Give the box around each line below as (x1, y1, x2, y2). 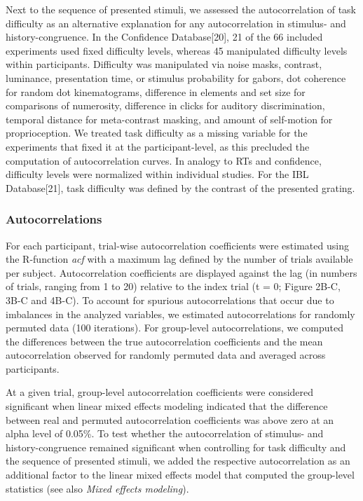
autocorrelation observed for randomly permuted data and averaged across (6, 348, 326, 362)
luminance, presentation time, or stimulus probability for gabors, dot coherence (6, 70, 346, 85)
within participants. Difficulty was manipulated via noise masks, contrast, (6, 57, 322, 71)
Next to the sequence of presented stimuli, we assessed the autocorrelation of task (6, 2, 356, 16)
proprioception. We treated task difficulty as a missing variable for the (6, 125, 308, 140)
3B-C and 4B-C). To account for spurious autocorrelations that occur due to (6, 292, 334, 307)
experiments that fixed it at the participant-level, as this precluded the (6, 139, 310, 153)
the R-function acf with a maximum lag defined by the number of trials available (6, 252, 353, 266)
